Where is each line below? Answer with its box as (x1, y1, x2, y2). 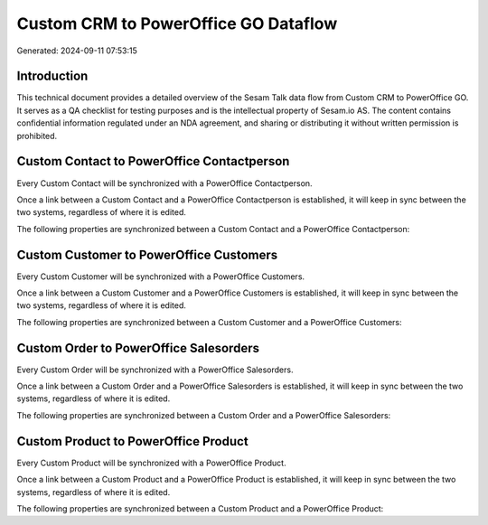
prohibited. (16, 130, 58, 141)
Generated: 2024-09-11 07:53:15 (16, 45, 137, 56)
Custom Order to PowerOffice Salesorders (16, 340, 259, 356)
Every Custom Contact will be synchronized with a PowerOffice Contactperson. (16, 177, 313, 189)
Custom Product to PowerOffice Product (16, 434, 249, 449)
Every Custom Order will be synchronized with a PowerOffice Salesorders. (16, 364, 294, 375)
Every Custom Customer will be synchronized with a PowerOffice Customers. (16, 271, 305, 282)
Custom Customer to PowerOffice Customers (16, 247, 278, 262)
